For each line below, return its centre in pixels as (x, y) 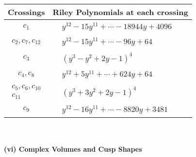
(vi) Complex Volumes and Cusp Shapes (73, 149)
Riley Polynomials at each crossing (120, 12)
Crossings (26, 12)
